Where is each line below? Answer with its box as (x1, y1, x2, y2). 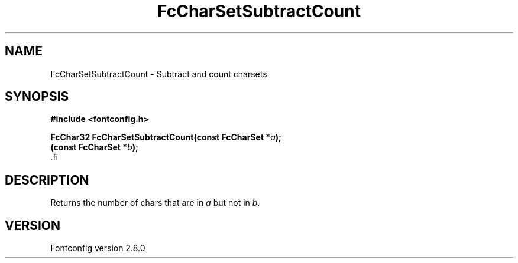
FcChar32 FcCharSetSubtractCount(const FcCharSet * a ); (50, 132, 281, 143)
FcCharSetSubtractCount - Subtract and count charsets (50, 68, 267, 79)
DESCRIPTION (5, 172, 89, 188)
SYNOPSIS (5, 89, 69, 104)
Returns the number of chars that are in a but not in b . (50, 198, 260, 208)
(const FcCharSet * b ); (50, 142, 138, 153)
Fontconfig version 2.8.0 (50, 243, 145, 254)
